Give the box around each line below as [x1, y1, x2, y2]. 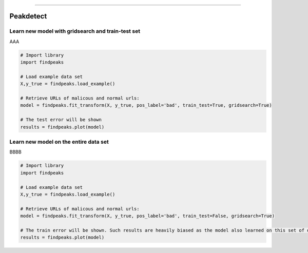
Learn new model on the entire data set [9, 139, 109, 146]
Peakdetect [9, 12, 47, 21]
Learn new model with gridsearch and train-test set [9, 28, 141, 35]
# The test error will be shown [20, 117, 102, 123]
